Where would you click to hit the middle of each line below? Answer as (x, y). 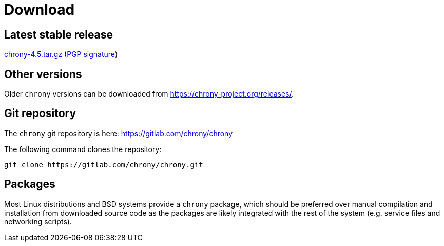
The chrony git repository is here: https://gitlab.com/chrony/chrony (119, 133)
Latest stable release (59, 34)
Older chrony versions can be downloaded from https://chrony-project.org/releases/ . (149, 94)
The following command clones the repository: (83, 149)
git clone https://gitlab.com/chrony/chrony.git (104, 165)
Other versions (43, 74)
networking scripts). (38, 221)
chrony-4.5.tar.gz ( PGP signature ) (61, 54)
